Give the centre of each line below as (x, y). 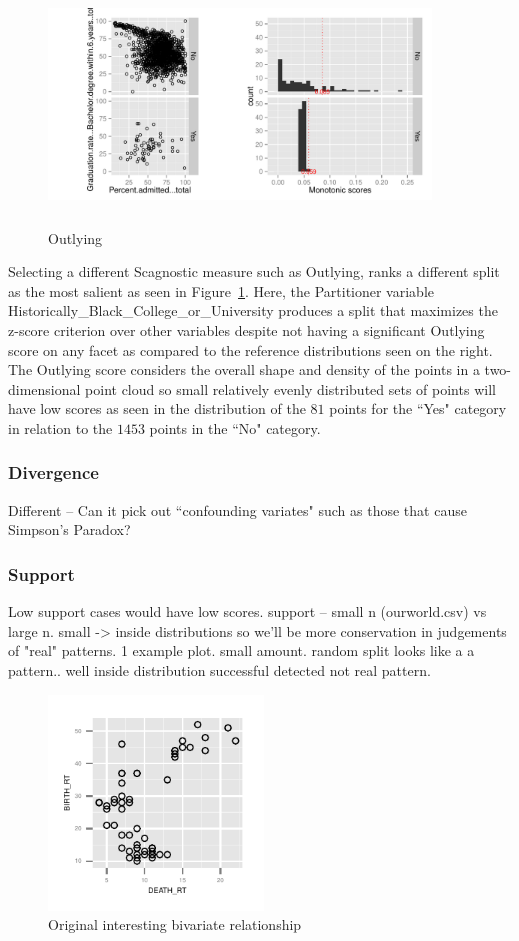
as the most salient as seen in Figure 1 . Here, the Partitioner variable (221, 290)
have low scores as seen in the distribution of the (157, 408)
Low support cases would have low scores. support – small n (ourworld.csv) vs (247, 611)
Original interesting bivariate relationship (175, 924)
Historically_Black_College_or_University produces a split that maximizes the (253, 310)
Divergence (53, 472)
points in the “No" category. (235, 427)
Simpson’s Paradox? (69, 529)
